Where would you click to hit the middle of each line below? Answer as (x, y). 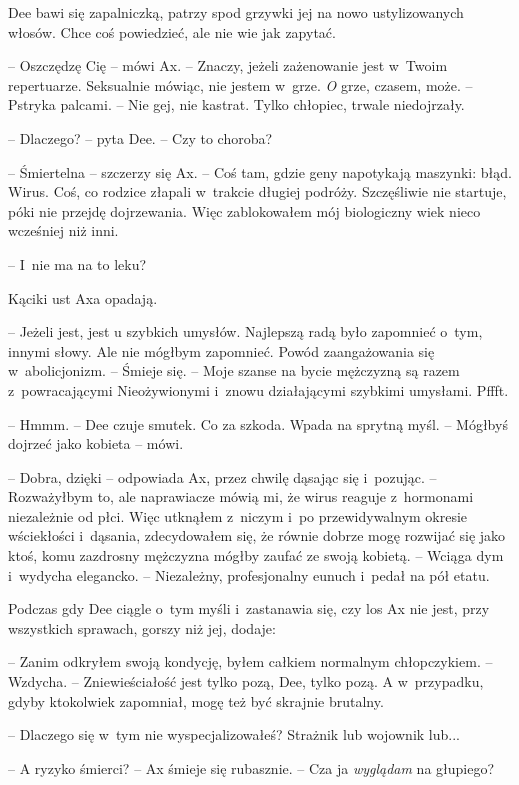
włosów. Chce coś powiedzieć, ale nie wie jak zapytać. (172, 31)
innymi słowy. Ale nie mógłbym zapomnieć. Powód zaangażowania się (221, 350)
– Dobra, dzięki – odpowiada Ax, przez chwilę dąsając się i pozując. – (222, 476)
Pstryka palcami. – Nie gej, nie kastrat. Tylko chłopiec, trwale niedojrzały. (236, 104)
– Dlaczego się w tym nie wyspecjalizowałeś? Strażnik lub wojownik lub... (234, 734)
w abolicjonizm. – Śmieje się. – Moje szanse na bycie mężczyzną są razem (234, 370)
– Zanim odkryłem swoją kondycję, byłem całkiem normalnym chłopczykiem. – (250, 661)
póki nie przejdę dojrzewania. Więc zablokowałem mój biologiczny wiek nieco (244, 210)
